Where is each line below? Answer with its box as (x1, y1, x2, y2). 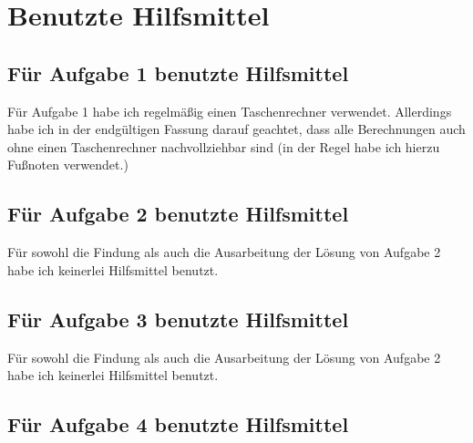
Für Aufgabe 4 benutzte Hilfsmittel (7, 410, 349, 438)
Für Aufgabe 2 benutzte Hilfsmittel (7, 200, 349, 228)
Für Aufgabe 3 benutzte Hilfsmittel (7, 304, 349, 333)
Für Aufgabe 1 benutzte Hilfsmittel (7, 58, 349, 87)
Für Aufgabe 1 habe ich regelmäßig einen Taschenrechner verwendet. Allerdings (7, 101, 452, 120)
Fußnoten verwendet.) (7, 155, 129, 174)
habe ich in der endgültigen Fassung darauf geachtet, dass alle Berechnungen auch (7, 119, 466, 139)
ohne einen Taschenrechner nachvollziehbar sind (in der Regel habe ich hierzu (7, 137, 440, 156)
